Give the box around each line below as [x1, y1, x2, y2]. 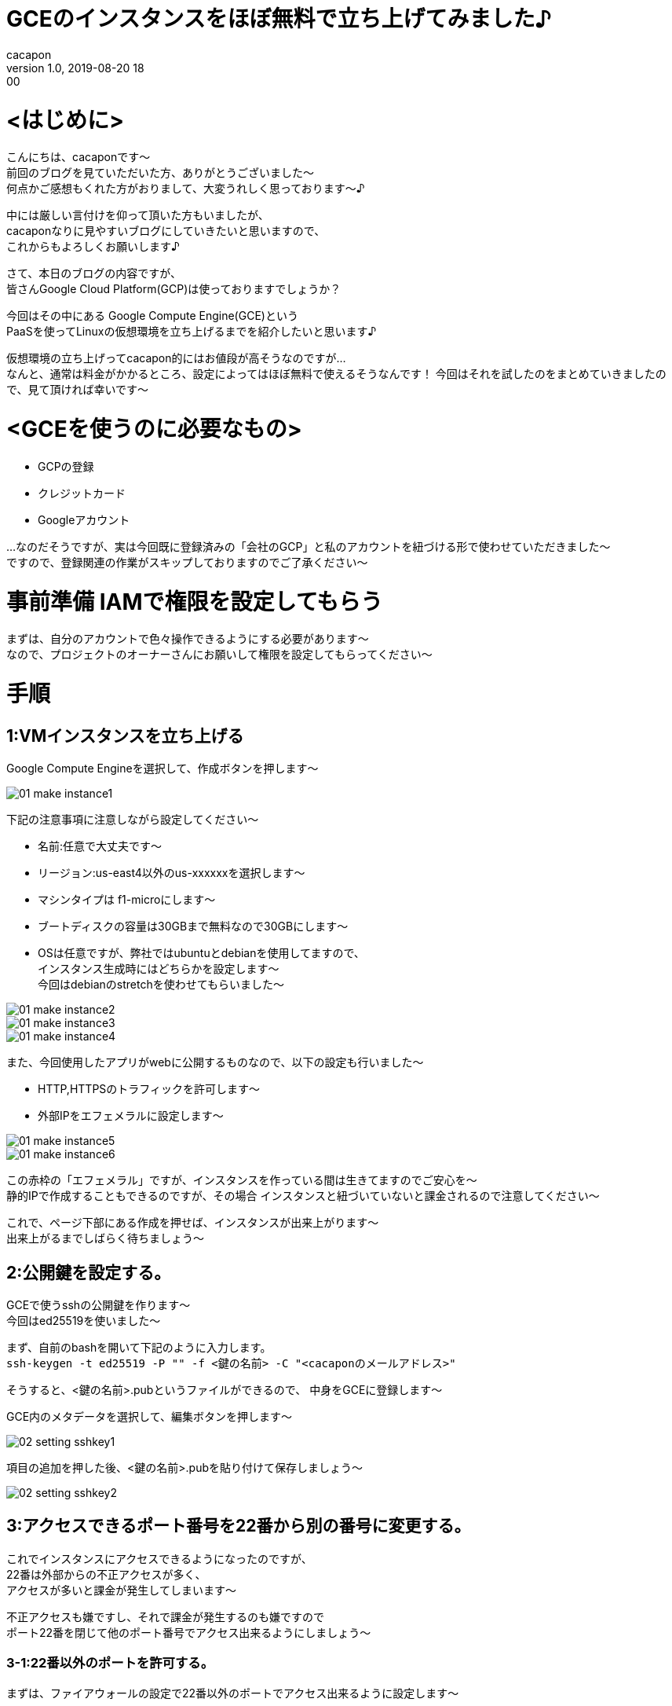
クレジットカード [38, 486, 126, 500]
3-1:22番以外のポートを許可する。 [6, 1655, 214, 1671]
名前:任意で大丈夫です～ [38, 839, 163, 853]
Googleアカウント [38, 512, 130, 526]
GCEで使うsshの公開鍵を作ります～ [6, 1298, 191, 1312]
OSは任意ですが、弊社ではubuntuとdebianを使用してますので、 [38, 946, 365, 960]
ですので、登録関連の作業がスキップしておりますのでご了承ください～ [6, 555, 368, 569]
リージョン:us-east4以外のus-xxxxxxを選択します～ [38, 866, 305, 880]
